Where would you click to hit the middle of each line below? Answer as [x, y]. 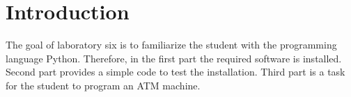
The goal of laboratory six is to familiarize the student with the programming [171, 45]
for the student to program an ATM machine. [103, 85]
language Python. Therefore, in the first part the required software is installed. [174, 58]
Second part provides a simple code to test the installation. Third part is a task [175, 72]
